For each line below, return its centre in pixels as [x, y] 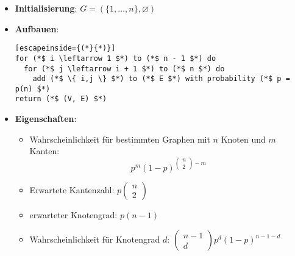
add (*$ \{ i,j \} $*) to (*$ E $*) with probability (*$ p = [161, 79]
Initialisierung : [46, 8]
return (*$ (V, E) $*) [61, 99]
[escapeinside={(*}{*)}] [65, 48]
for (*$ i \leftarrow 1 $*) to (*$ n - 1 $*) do [116, 58]
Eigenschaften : [46, 119]
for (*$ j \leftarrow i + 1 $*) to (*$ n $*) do [124, 69]
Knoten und [243, 139]
